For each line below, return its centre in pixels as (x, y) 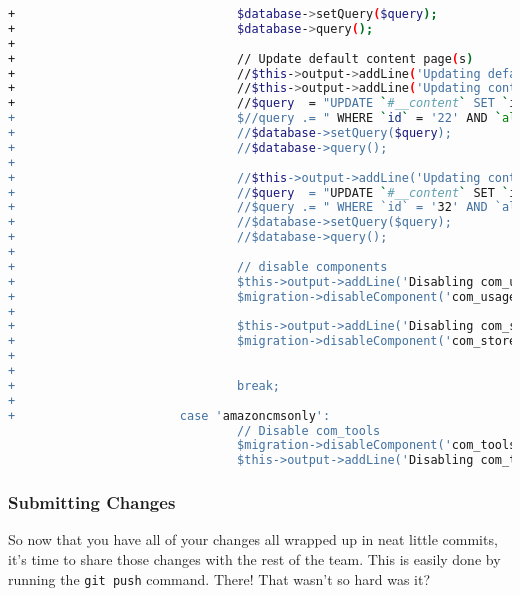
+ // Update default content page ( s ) (241, 58)
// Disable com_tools (309, 430)
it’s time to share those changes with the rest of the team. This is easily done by (254, 558)
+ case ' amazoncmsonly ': (169, 415)
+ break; (144, 385)
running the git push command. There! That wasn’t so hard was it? (219, 578)
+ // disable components (198, 266)
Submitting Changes (92, 502)
